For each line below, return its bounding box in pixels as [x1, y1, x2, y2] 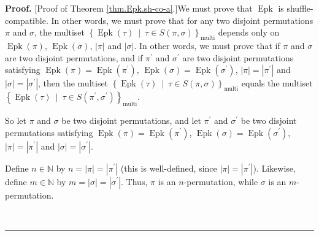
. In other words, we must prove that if [134, 39, 280, 51]
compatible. [5, 13, 48, 26]
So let [5, 113, 26, 126]
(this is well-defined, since [120, 161, 217, 174]
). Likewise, [253, 161, 296, 174]
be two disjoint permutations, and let [61, 113, 201, 126]
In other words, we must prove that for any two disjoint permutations [51, 13, 313, 26]
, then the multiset [38, 77, 109, 89]
